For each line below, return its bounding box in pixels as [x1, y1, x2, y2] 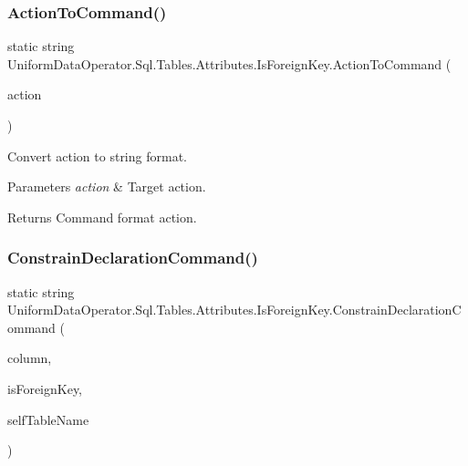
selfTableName [7, 409, 89, 429]
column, [7, 348, 52, 368]
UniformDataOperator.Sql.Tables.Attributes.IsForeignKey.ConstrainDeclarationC [7, 300, 462, 319]
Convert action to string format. [7, 146, 187, 165]
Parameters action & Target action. [7, 177, 206, 196]
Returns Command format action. [7, 207, 197, 226]
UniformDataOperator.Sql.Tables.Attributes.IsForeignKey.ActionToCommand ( [7, 54, 452, 73]
